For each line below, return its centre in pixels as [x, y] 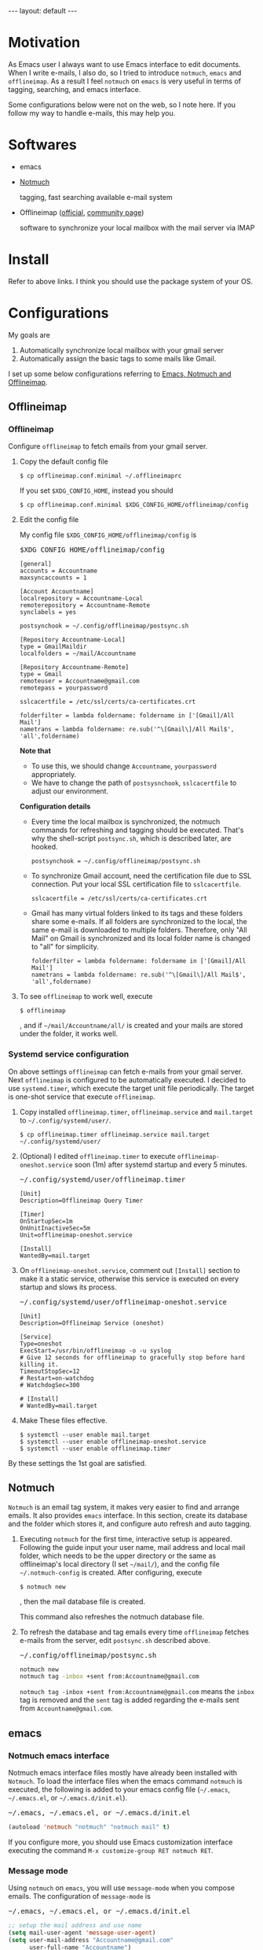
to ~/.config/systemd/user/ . [65, 1120]
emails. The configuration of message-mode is [79, 1896]
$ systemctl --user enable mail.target [85, 1434]
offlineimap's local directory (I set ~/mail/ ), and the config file [119, 1563]
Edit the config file [49, 520]
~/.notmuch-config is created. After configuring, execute [111, 1572]
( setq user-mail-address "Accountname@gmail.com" [91, 1940]
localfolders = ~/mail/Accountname [78, 654]
